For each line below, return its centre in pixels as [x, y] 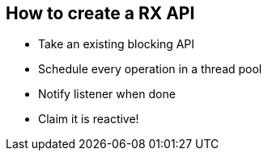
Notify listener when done [107, 94]
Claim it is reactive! [89, 119]
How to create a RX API [100, 13]
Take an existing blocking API [117, 44]
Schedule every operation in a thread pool [150, 69]
